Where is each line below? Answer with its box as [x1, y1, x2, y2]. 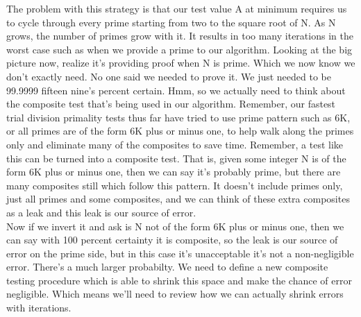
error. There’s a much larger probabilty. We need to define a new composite [6, 259, 328, 274]
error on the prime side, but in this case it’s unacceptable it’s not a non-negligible [6, 246, 354, 260]
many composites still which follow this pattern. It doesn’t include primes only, [6, 178, 343, 192]
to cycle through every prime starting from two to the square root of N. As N [6, 15, 336, 29]
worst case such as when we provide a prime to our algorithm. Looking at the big [6, 42, 353, 56]
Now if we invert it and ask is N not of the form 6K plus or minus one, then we [6, 219, 344, 233]
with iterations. [6, 300, 72, 315]
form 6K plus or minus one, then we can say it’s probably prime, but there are [6, 164, 341, 179]
